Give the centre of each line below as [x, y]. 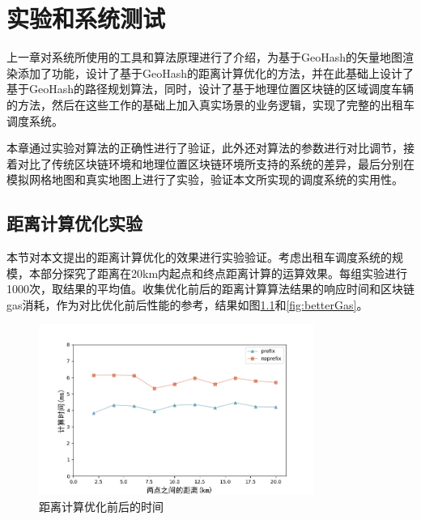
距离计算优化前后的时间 [101, 506]
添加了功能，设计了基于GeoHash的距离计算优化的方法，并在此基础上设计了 [216, 72]
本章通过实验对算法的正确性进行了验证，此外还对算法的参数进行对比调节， [205, 148]
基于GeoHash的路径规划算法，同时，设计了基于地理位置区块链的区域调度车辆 [210, 89]
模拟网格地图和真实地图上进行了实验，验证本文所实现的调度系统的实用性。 [205, 179]
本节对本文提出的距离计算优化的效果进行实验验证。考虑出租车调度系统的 [199, 257]
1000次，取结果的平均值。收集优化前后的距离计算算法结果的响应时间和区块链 [210, 289]
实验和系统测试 [86, 18]
